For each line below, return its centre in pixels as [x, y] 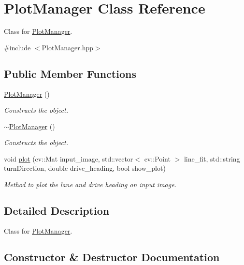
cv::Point [157, 158]
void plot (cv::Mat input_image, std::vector [69, 158]
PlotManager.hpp [68, 47]
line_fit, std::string [212, 158]
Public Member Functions [70, 73]
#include [17, 47]
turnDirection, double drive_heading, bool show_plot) [85, 168]
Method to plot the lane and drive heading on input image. [90, 184]
